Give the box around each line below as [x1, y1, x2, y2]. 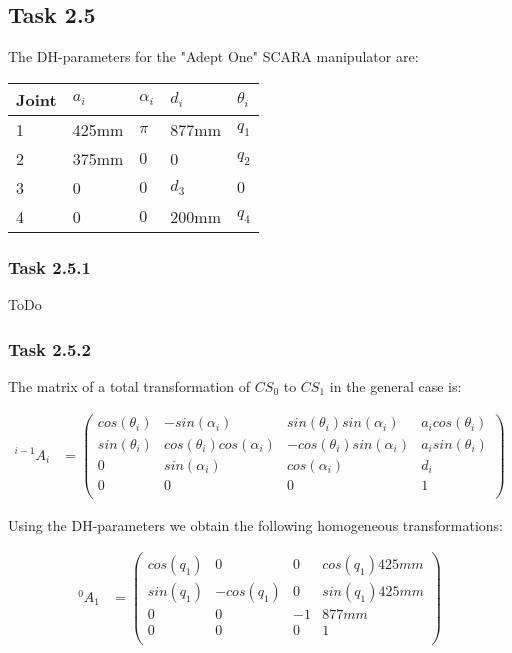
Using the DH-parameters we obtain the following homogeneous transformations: [8, 514, 504, 535]
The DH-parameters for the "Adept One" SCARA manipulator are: [8, 46, 419, 67]
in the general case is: [329, 375, 462, 396]
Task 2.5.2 [8, 336, 91, 361]
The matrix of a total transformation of [8, 375, 251, 396]
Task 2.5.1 [8, 254, 91, 279]
